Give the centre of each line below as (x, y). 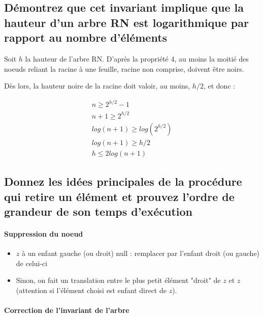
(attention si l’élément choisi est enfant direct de (91, 290)
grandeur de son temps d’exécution (98, 211)
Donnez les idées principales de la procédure (123, 181)
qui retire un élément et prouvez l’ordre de (119, 196)
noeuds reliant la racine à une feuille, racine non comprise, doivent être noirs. (124, 68)
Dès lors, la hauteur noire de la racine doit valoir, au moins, (97, 86)
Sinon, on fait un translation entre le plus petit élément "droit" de (118, 280)
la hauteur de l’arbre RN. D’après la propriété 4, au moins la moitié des (137, 58)
